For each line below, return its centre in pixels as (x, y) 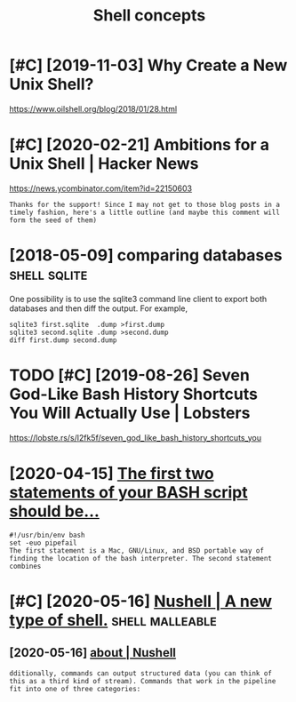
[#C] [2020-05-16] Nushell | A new (141, 601)
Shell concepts (149, 16)
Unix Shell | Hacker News (104, 164)
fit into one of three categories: (75, 689)
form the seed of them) (53, 220)
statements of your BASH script (129, 492)
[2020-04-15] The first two (112, 473)
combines (25, 566)
